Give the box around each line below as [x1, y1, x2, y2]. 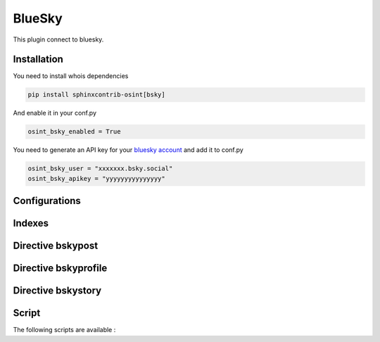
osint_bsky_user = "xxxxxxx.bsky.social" [27, 165, 173, 172]
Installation [13, 53, 63, 65]
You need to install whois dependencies [13, 72, 129, 80]
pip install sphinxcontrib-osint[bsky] [27, 91, 165, 99]
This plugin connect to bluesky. [13, 35, 104, 44]
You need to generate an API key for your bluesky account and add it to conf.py [13, 146, 244, 154]
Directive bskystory [13, 285, 102, 297]
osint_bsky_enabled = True [27, 127, 121, 136]
